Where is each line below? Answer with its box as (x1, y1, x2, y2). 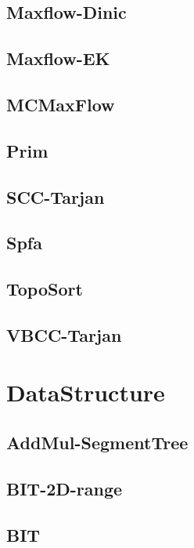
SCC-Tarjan (6, 184, 105, 209)
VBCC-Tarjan (6, 322, 122, 347)
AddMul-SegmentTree (6, 430, 189, 455)
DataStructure (6, 376, 165, 408)
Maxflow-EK (6, 46, 110, 71)
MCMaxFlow (6, 92, 115, 116)
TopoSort (6, 277, 83, 301)
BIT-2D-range (6, 476, 123, 500)
